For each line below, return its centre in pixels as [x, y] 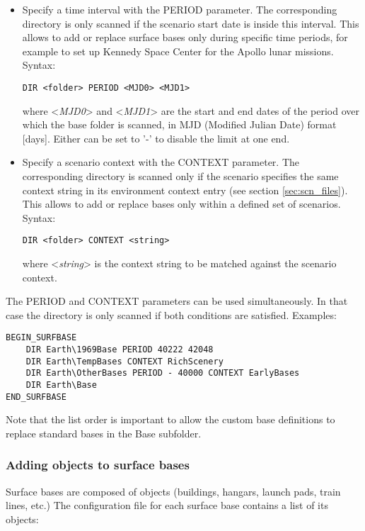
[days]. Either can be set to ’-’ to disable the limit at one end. [156, 138]
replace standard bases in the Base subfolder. [104, 433]
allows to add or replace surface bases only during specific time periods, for [185, 37]
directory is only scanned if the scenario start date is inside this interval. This [191, 23]
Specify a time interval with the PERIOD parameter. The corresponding [180, 9]
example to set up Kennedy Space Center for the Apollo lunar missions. [178, 51]
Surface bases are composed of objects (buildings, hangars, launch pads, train [173, 491]
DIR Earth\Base [61, 385]
